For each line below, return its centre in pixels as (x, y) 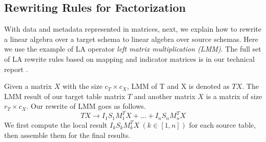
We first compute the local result (56, 124)
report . (16, 69)
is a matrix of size (234, 96)
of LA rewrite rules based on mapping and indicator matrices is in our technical (129, 58)
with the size (83, 86)
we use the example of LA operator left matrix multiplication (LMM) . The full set (133, 49)
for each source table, (223, 124)
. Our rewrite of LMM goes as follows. (86, 106)
